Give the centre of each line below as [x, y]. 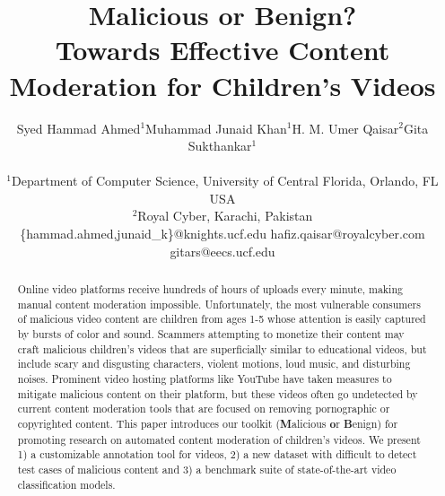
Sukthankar [220, 146]
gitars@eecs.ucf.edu [222, 251]
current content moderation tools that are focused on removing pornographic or [204, 409]
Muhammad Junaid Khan [216, 128]
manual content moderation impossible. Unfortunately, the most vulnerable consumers [219, 304]
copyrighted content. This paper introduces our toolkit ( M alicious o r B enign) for [208, 423]
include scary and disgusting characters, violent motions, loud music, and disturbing [214, 364]
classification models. [66, 484]
